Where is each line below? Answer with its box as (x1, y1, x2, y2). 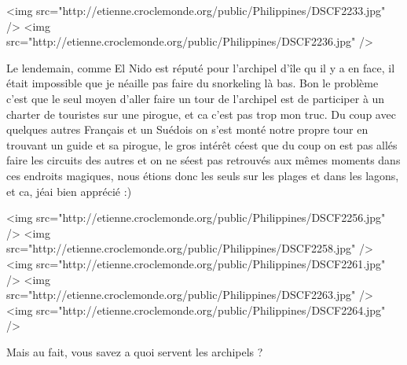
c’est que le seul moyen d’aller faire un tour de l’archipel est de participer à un (6, 90, 385, 106)
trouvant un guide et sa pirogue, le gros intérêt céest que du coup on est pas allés (6, 136, 398, 153)
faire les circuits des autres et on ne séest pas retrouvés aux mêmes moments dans (6, 152, 401, 168)
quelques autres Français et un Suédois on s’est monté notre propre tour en (6, 121, 368, 138)
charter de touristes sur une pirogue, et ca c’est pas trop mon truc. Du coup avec (6, 105, 396, 122)
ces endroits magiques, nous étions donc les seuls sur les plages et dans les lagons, (6, 167, 399, 183)
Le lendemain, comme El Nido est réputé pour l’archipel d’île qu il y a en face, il (6, 59, 395, 76)
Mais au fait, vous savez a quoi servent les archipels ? (6, 343, 263, 359)
